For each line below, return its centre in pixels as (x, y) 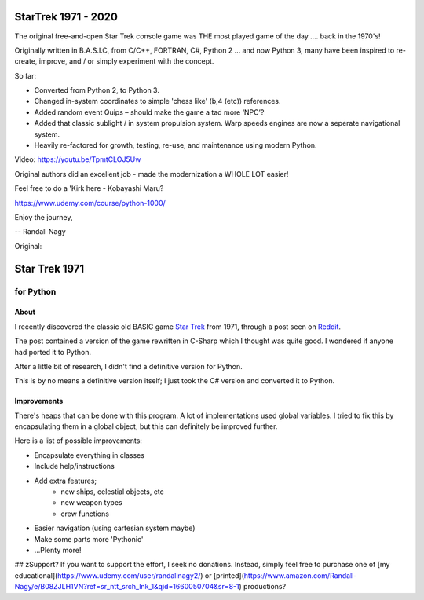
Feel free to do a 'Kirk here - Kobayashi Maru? (89, 188)
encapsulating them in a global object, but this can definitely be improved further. (146, 426)
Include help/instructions (75, 466)
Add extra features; (66, 481)
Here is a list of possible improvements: (79, 441)
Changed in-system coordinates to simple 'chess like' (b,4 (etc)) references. (158, 101)
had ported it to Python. (53, 352)
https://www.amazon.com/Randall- (300, 575)
